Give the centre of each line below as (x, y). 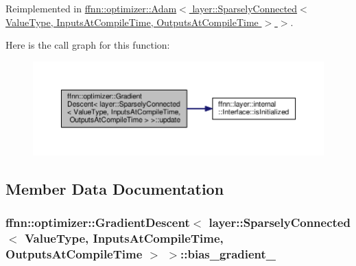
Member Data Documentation (115, 188)
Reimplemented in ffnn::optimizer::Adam (91, 8)
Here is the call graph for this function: (88, 45)
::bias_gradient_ (228, 254)
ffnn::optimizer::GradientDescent (98, 222)
